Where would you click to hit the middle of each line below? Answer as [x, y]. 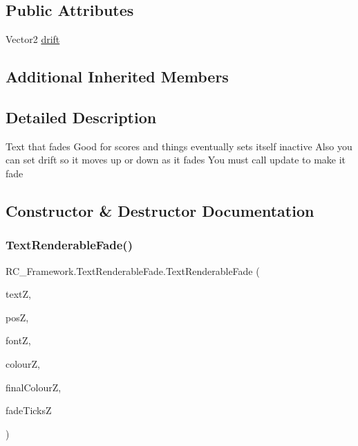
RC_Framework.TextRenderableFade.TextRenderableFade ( [133, 270]
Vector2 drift [33, 39]
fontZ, [18, 340]
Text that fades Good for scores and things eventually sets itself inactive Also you [179, 146]
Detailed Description [81, 117]
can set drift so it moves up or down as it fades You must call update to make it [176, 160]
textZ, [18, 294]
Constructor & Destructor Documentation [160, 210]
